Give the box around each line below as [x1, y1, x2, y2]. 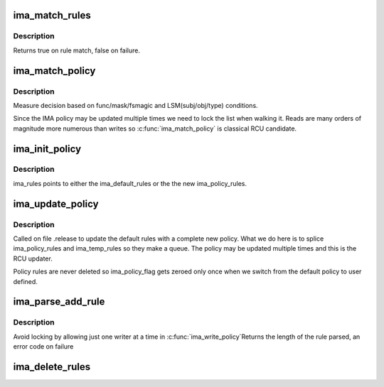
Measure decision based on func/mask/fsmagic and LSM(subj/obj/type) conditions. [13, 101, 259, 109]
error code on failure [13, 342, 74, 351]
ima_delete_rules [13, 361, 91, 373]
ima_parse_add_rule [13, 295, 105, 308]
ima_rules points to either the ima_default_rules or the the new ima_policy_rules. [13, 179, 247, 187]
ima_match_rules [13, 9, 92, 21]
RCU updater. [13, 254, 53, 263]
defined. [13, 277, 38, 285]
